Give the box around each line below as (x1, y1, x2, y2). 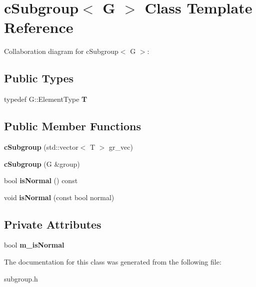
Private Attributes (4, 216, 101, 232)
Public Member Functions (4, 118, 141, 134)
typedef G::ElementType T (4, 94, 87, 104)
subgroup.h (4, 273, 38, 284)
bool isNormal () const (4, 175, 78, 186)
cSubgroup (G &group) (4, 158, 80, 169)
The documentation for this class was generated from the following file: (4, 257, 221, 267)
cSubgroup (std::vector (4, 141, 78, 152)
